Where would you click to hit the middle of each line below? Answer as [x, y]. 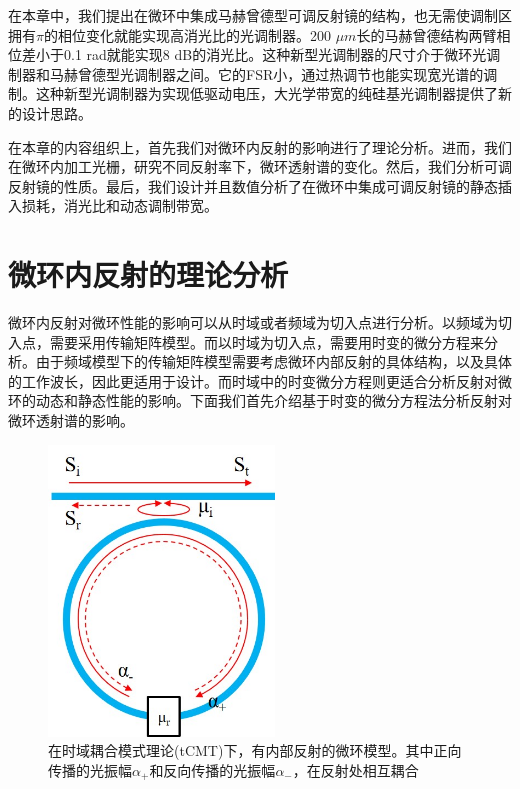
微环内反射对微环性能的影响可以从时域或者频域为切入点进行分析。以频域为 [253, 322]
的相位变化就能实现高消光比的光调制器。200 [187, 34]
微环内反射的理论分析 [148, 274]
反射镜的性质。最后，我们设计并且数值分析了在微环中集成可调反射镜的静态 [253, 185]
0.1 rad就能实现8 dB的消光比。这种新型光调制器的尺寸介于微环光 [275, 54]
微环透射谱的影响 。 [71, 420]
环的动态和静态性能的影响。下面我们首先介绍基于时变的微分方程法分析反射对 [260, 400]
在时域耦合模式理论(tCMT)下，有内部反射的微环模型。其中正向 [255, 750]
